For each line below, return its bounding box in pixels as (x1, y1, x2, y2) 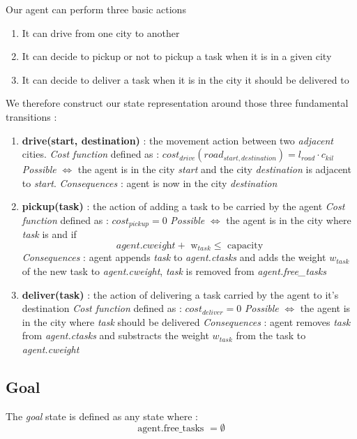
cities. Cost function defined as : (22, 147, 160, 161)
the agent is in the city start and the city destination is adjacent (77, 162, 351, 177)
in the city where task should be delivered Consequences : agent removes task (22, 314, 351, 329)
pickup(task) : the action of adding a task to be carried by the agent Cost (22, 199, 345, 214)
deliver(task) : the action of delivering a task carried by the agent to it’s (22, 287, 339, 302)
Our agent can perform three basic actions (6, 2, 186, 16)
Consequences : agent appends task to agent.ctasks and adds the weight (22, 250, 326, 265)
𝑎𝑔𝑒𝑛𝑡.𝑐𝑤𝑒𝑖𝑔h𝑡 (116, 240, 176, 251)
